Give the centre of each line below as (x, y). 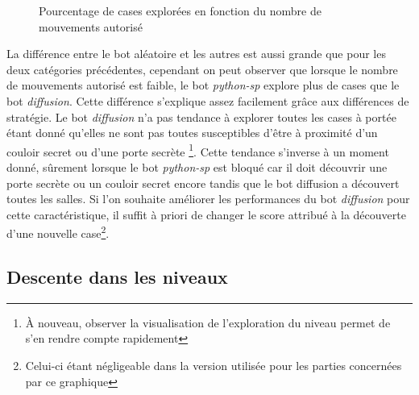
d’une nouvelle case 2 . (58, 232)
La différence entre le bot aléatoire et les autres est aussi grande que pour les (196, 54)
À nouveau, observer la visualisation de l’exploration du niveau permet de (208, 322)
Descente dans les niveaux (117, 277)
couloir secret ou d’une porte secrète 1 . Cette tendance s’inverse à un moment (198, 150)
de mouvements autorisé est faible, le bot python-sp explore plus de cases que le (203, 85)
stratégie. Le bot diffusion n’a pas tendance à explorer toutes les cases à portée (201, 116)
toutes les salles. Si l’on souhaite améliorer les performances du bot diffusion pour (208, 199)
